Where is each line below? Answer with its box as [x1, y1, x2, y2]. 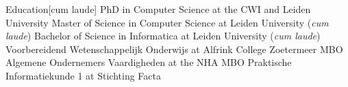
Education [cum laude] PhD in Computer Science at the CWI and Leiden [5, 2, 311, 16]
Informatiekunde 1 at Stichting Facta [5, 68, 161, 82]
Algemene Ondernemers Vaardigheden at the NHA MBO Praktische [5, 55, 292, 69]
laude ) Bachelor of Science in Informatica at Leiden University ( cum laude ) [5, 29, 321, 43]
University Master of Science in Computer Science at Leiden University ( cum [5, 15, 329, 29]
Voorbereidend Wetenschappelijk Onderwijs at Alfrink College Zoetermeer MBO [5, 41, 343, 56]
